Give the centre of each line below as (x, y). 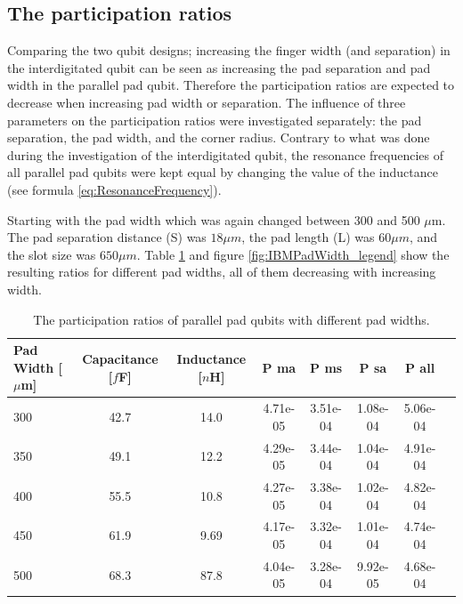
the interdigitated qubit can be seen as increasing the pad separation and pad (219, 67)
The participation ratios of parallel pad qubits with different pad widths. (231, 319)
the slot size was (52, 254)
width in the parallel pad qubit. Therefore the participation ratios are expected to (231, 85)
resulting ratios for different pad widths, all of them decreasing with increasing (222, 272)
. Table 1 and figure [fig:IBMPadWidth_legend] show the (293, 254)
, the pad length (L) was (308, 237)
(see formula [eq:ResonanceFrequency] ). (114, 189)
